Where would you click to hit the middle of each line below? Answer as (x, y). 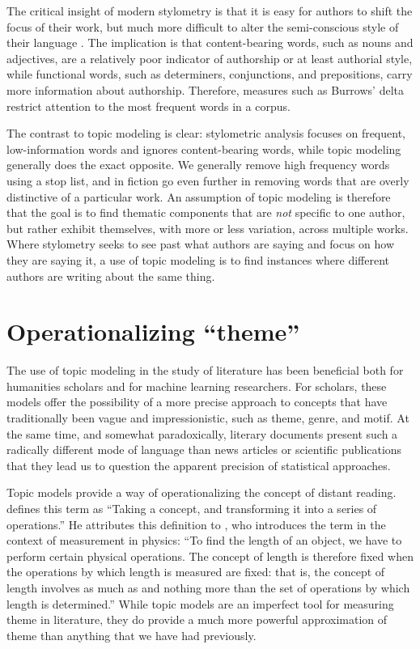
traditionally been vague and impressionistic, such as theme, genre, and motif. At (208, 418)
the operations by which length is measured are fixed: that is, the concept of (196, 572)
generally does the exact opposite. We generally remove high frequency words (198, 165)
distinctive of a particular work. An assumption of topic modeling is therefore (199, 196)
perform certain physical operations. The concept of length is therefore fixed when (210, 556)
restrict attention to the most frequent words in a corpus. (148, 106)
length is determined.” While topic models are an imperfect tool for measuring (200, 603)
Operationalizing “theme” (153, 331)
